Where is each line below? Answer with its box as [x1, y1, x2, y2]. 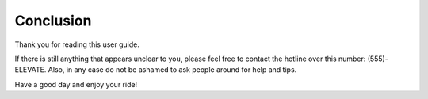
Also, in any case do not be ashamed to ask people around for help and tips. [48, 65, 297, 74]
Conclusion [14, 12, 92, 29]
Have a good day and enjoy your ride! [14, 79, 138, 89]
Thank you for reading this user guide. [14, 40, 140, 49]
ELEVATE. [14, 65, 47, 74]
